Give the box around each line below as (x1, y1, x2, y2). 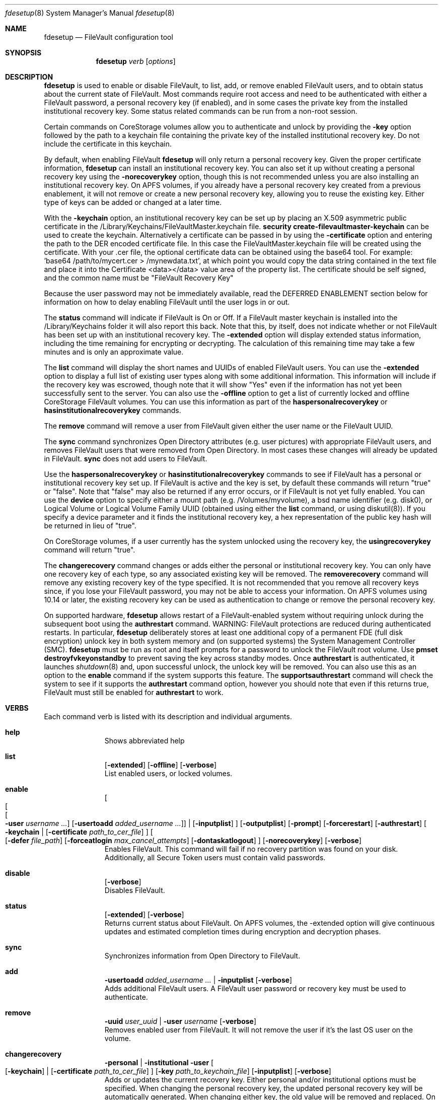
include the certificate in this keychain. (44, 140, 172, 148)
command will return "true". (44, 545, 135, 554)
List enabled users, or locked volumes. (104, 769, 233, 778)
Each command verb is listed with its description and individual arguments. (44, 712, 292, 721)
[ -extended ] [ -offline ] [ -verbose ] (104, 761, 217, 769)
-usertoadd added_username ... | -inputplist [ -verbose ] (104, 976, 292, 984)
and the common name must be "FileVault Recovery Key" (44, 273, 234, 282)
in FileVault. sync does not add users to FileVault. (44, 454, 207, 463)
